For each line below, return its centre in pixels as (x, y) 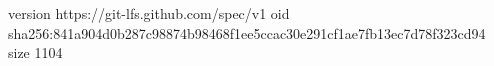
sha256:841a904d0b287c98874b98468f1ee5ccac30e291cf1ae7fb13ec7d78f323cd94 (247, 32)
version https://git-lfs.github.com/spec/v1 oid (149, 13)
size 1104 (35, 52)
